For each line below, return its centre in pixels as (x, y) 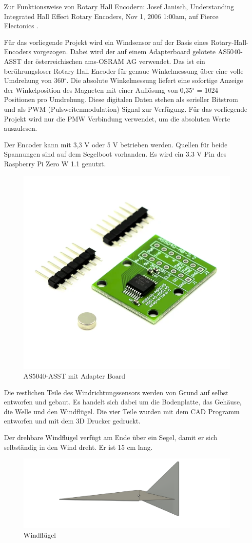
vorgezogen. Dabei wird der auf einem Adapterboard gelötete (125, 51)
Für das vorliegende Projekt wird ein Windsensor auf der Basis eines (106, 42)
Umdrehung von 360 (34, 80)
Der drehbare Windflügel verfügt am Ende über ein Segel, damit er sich (111, 437)
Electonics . (21, 26)
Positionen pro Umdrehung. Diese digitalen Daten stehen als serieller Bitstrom (121, 99)
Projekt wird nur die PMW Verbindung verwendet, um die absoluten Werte (117, 118)
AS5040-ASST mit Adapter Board (75, 375)
